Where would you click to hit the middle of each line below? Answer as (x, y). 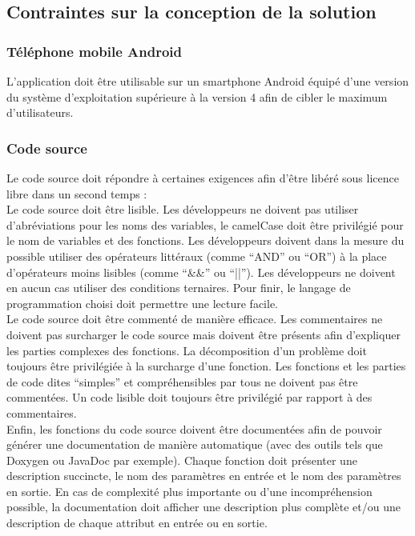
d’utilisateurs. (40, 112)
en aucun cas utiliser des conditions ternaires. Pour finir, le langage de (179, 288)
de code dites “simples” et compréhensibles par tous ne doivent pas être (182, 381)
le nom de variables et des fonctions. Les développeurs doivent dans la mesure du (205, 240)
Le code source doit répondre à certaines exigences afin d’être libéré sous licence (203, 178)
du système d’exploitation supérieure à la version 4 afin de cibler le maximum (197, 96)
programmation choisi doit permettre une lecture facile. (142, 303)
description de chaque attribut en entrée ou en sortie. (137, 523)
